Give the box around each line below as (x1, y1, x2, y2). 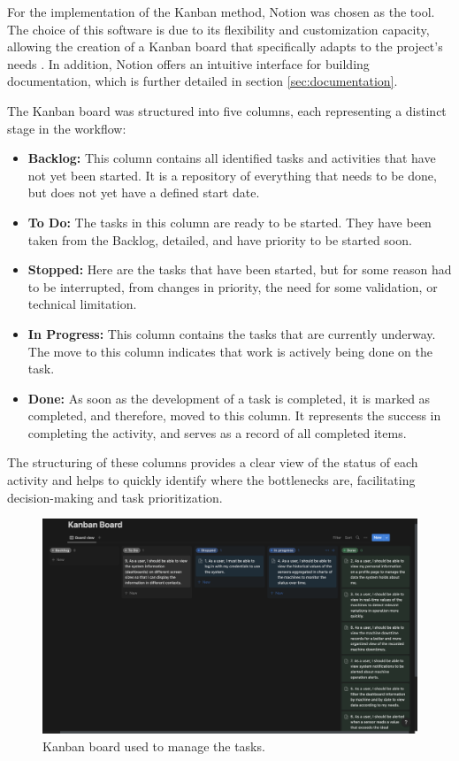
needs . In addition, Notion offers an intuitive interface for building (7, 54, 370, 73)
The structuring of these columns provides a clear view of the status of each (7, 453, 418, 472)
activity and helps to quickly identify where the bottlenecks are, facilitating (7, 471, 416, 489)
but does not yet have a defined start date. (27, 183, 260, 202)
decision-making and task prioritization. (7, 488, 223, 506)
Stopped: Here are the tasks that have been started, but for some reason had (27, 260, 452, 279)
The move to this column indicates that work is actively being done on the (27, 342, 432, 360)
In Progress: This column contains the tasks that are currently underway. (27, 324, 436, 342)
